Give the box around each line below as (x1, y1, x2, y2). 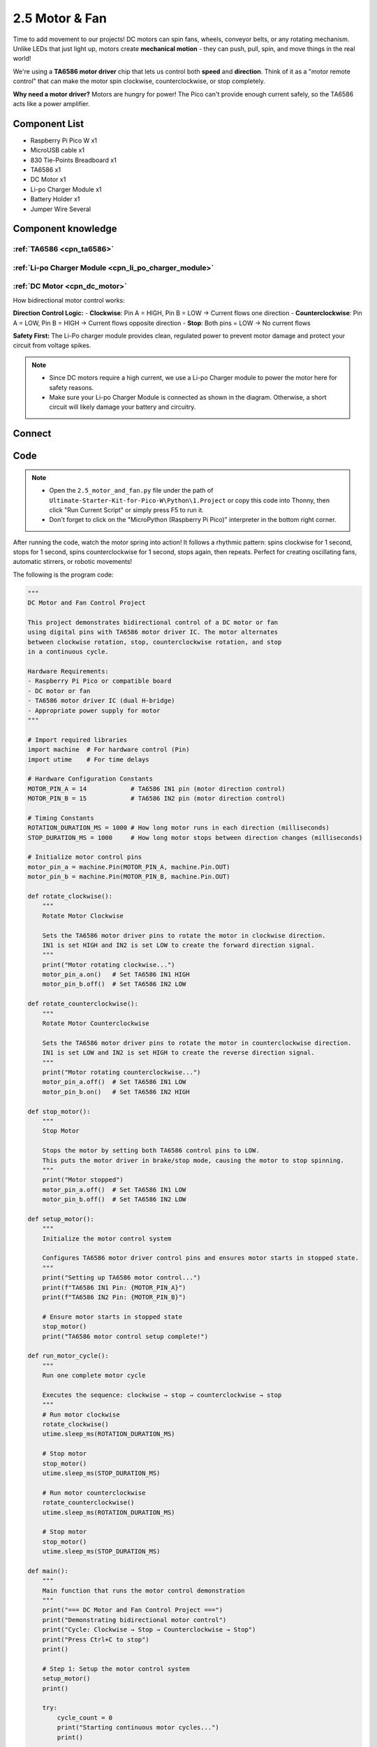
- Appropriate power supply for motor (27, 706, 161, 714)
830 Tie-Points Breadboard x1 (30, 156, 117, 164)
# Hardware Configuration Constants (27, 775, 154, 783)
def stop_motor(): (27, 1108, 91, 1115)
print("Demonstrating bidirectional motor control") (42, 1616, 227, 1624)
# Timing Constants (27, 814, 94, 822)
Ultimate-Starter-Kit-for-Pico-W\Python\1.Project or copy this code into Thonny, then (49, 496, 330, 505)
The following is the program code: (13, 570, 114, 579)
